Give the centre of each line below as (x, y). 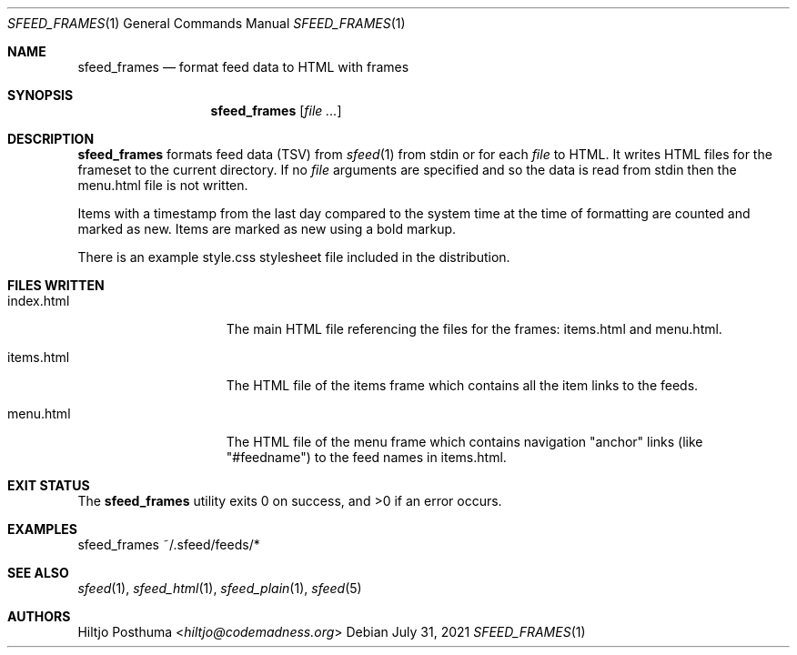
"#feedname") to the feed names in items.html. (366, 457)
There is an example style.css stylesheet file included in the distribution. (294, 257)
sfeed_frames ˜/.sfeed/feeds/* (169, 544)
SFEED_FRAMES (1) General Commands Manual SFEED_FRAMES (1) (207, 23)
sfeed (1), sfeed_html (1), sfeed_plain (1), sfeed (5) (220, 588)
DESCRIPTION (51, 139)
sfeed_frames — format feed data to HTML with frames (243, 67)
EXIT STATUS (49, 485)
